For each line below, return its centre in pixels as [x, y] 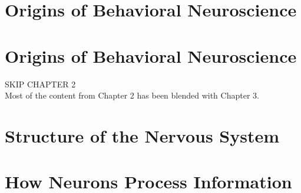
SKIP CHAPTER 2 [40, 84]
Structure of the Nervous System [142, 135]
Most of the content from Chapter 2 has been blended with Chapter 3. [132, 95]
